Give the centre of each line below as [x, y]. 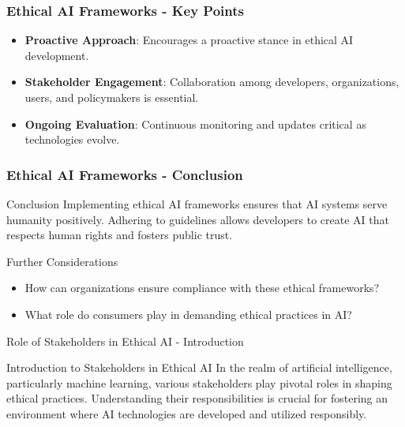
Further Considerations [62, 261]
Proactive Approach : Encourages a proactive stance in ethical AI [189, 40]
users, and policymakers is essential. [112, 97]
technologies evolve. [72, 139]
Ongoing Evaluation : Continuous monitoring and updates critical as [195, 124]
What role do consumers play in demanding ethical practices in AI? [188, 314]
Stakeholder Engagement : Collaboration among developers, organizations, [212, 82]
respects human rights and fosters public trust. [120, 235]
